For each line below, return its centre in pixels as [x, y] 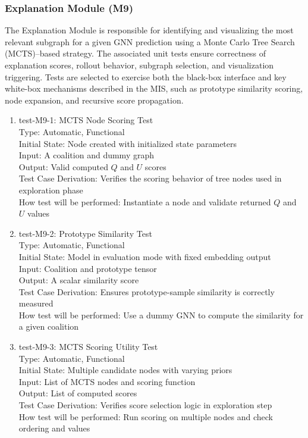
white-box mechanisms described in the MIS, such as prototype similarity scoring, [154, 88]
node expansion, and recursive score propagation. [94, 100]
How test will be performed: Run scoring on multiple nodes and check [146, 416]
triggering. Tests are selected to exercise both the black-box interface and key [146, 76]
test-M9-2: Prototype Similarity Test [85, 233]
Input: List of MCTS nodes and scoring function [107, 381]
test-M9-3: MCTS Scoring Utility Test [88, 347]
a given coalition [49, 326]
